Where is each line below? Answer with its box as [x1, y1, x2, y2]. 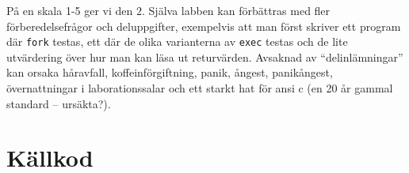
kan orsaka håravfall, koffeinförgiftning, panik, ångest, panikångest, [6, 64, 333, 81]
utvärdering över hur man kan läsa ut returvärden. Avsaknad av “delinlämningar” [6, 48, 403, 65]
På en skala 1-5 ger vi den [6, 2, 133, 18]
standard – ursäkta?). [6, 95, 111, 111]
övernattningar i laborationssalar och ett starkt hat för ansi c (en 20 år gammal [6, 80, 393, 96]
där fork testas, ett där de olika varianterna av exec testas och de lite [6, 33, 348, 50]
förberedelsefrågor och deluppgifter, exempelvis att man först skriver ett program [6, 17, 401, 34]
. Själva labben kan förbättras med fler [142, 2, 331, 18]
